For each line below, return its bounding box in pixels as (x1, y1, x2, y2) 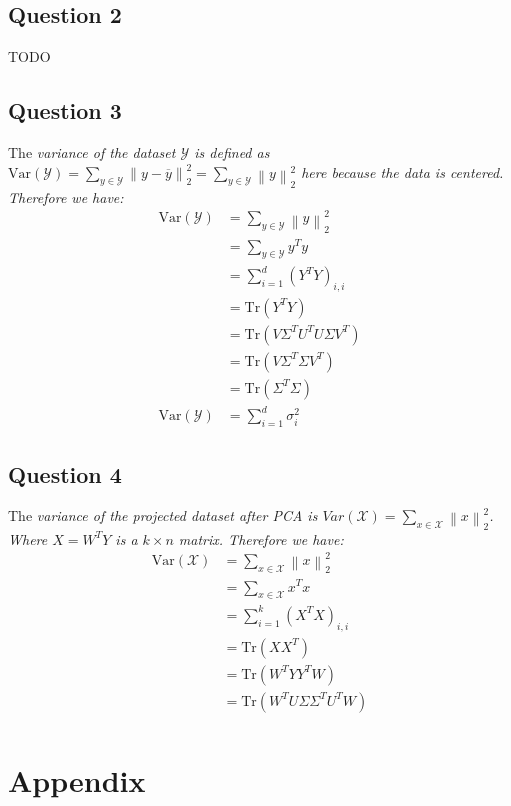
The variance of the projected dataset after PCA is (8, 505, 318, 526)
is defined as (194, 142, 270, 162)
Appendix (8, 759, 146, 800)
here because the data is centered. (301, 161, 504, 182)
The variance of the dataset (8, 142, 176, 162)
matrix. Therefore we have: (178, 528, 344, 549)
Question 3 (8, 95, 122, 126)
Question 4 (8, 458, 122, 489)
